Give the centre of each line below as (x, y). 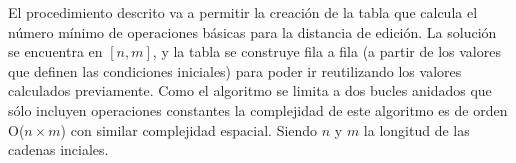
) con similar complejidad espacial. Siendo (189, 129)
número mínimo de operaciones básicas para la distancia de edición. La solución (252, 31)
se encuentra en (55, 51)
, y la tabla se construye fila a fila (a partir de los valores (326, 51)
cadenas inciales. (58, 149)
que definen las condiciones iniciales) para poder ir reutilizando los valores (235, 70)
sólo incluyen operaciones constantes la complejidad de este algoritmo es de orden (258, 109)
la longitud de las (416, 129)
